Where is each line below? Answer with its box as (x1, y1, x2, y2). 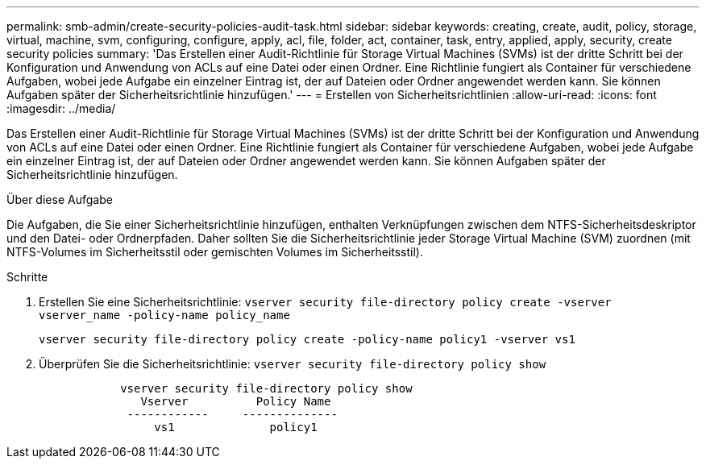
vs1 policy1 (154, 421, 318, 434)
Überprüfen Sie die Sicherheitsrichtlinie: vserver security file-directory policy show (39, 357, 546, 371)
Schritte (6, 270, 48, 284)
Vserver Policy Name (140, 395, 331, 408)
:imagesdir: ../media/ (6, 102, 116, 115)
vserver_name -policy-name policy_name (39, 309, 290, 322)
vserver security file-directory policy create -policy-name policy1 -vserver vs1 (39, 333, 575, 346)
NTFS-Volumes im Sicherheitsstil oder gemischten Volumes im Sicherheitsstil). (6, 245, 424, 259)
